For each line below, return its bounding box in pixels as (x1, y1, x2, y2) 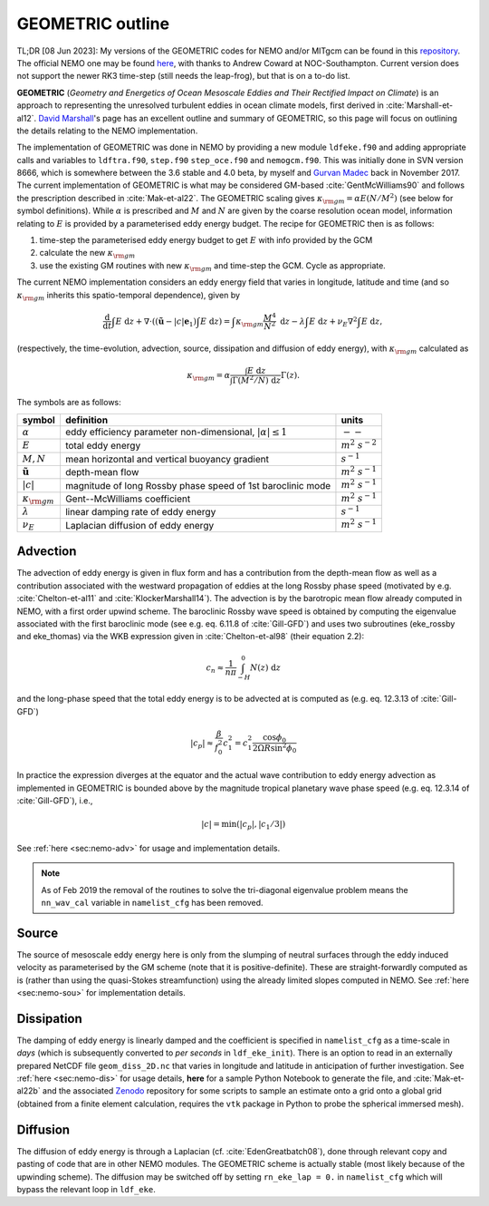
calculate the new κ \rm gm (39, 248, 136, 260)
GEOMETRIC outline (16, 14, 170, 34)
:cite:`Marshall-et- (386, 100, 454, 111)
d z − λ (279, 316, 306, 326)
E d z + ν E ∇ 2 (309, 315, 358, 328)
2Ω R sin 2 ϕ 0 (252, 742, 297, 755)
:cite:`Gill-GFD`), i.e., (16, 795, 93, 806)
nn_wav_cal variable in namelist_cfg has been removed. (41, 897, 264, 908)
